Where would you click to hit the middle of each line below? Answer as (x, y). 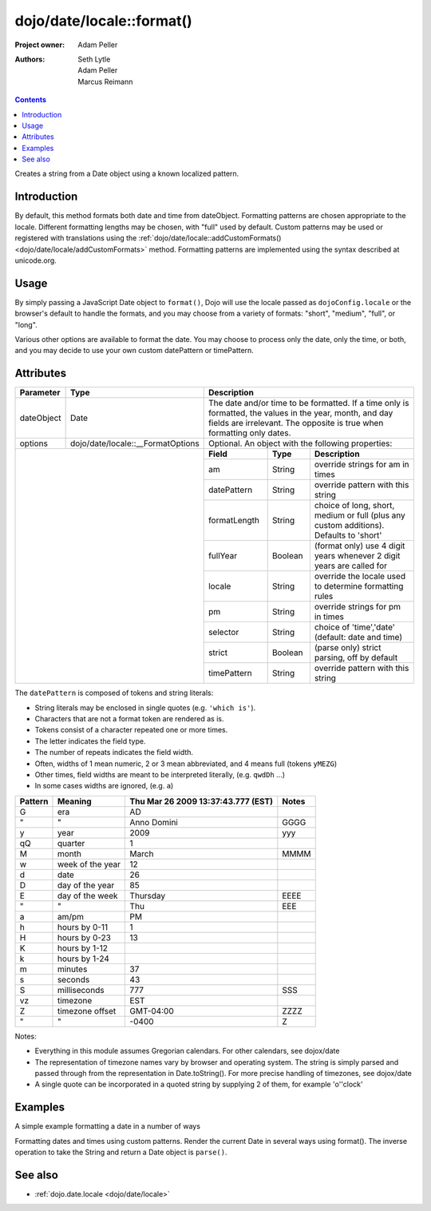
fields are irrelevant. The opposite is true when (296, 423)
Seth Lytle (94, 59)
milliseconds (81, 990)
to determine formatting (359, 586)
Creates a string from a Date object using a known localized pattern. (127, 174)
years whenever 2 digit (357, 556)
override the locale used (360, 577)
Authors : (30, 59)
